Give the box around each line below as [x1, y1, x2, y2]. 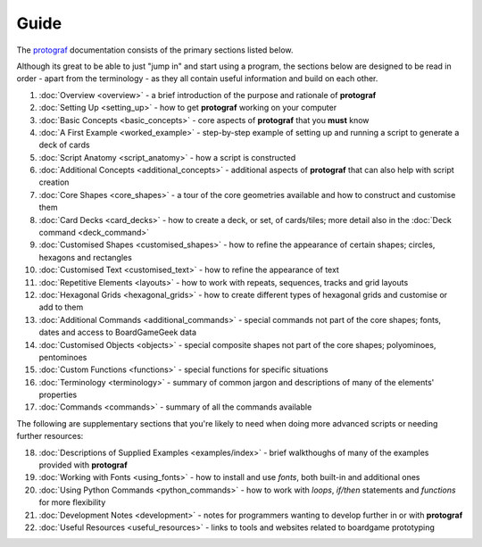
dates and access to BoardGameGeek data [38, 327, 196, 338]
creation [38, 177, 70, 187]
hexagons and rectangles [38, 252, 133, 262]
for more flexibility [38, 497, 106, 508]
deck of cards [38, 139, 90, 151]
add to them [38, 302, 84, 312]
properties [38, 389, 78, 401]
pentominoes [38, 352, 87, 362]
